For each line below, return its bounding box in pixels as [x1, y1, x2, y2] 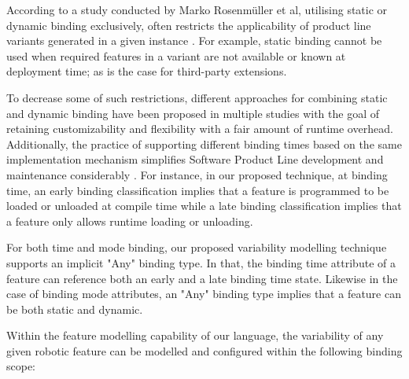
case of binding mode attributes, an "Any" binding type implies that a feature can [6, 285, 401, 302]
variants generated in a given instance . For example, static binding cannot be [6, 32, 382, 49]
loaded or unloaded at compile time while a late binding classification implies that [6, 197, 402, 214]
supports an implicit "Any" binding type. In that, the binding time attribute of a [6, 254, 396, 270]
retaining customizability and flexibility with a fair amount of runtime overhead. [6, 120, 393, 137]
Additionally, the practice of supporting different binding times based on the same [6, 135, 402, 152]
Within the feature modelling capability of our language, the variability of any [6, 327, 384, 344]
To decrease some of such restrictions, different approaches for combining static [6, 89, 388, 105]
